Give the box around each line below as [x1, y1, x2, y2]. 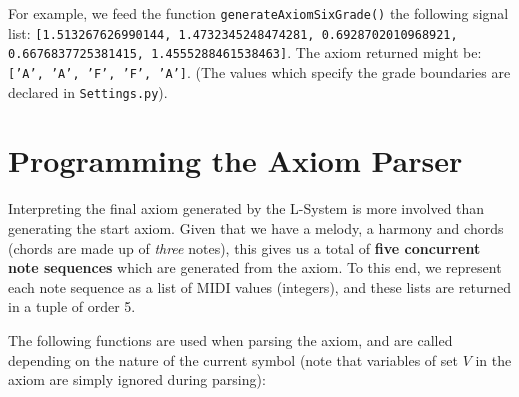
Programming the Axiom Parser [8, 140, 463, 181]
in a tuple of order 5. [8, 296, 136, 317]
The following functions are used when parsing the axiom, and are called [8, 329, 453, 350]
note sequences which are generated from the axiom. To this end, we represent [8, 257, 502, 278]
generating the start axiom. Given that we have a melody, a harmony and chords [8, 218, 504, 238]
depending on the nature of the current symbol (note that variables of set [8, 349, 458, 370]
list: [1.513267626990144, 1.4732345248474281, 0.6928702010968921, [8, 22, 458, 43]
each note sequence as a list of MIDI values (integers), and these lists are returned [8, 276, 511, 297]
